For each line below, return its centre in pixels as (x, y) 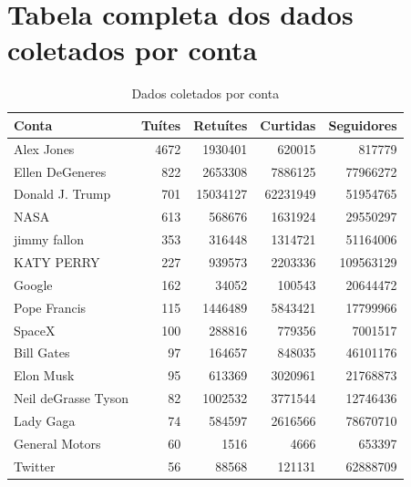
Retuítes (221, 124)
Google (33, 284)
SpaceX (35, 330)
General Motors (57, 443)
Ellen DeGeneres (60, 171)
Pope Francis (50, 307)
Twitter (35, 466)
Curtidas (288, 124)
